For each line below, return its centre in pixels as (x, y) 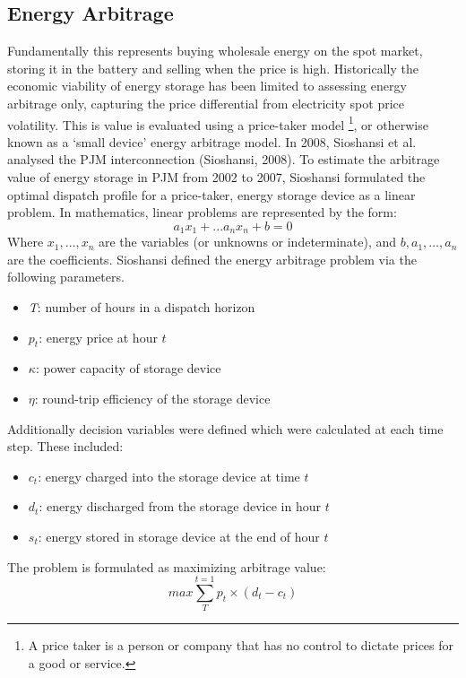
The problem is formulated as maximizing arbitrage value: (167, 566)
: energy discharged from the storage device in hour (180, 506)
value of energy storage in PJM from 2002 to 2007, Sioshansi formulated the (216, 177)
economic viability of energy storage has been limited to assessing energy (207, 86)
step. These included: (65, 446)
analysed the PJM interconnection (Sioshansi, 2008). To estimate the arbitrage (224, 159)
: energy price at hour (98, 337)
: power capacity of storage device (128, 368)
